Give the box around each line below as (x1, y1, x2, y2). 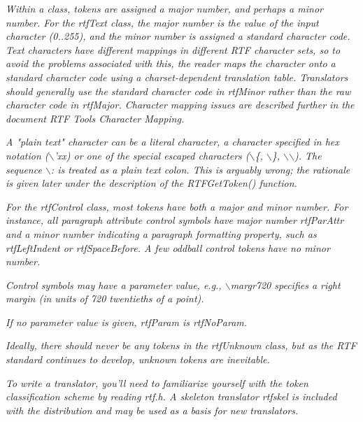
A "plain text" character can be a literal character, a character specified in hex (6, 134, 339, 149)
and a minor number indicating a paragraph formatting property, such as (6, 226, 317, 241)
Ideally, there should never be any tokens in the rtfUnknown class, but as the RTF (6, 338, 357, 353)
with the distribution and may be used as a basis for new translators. (6, 402, 299, 417)
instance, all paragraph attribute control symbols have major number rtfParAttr (6, 213, 344, 227)
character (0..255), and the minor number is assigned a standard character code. (6, 29, 350, 43)
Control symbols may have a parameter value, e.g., (6, 277, 222, 292)
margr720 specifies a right (230, 277, 341, 292)
